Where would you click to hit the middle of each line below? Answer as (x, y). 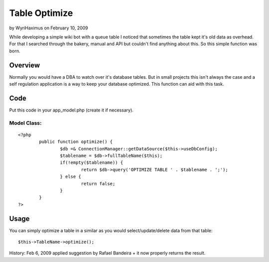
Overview (25, 65)
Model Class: (25, 123)
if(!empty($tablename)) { (92, 163)
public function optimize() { (76, 142)
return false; (98, 184)
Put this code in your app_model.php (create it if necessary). (71, 110)
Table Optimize (41, 13)
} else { (71, 177)
